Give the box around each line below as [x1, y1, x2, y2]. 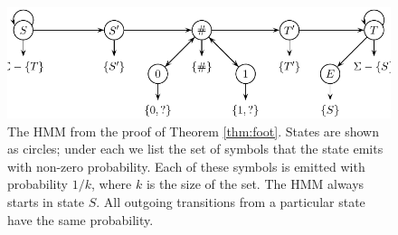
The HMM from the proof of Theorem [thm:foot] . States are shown [7, 121, 380, 140]
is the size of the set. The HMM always [146, 174, 365, 193]
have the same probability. [7, 210, 154, 229]
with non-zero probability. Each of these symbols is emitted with [7, 156, 365, 175]
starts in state [7, 193, 85, 211]
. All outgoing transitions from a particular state [96, 193, 365, 211]
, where [90, 174, 132, 193]
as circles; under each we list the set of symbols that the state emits [7, 139, 384, 158]
